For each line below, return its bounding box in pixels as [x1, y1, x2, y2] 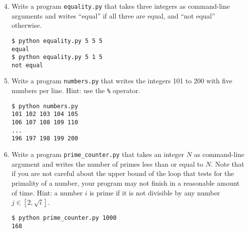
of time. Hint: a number [11, 187, 83, 197]
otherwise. [11, 20, 42, 30]
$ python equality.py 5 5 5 [11, 37, 103, 44]
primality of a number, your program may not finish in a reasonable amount [11, 177, 240, 188]
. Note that [211, 158, 245, 169]
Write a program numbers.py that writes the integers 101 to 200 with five [11, 76, 232, 86]
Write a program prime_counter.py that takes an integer [11, 149, 184, 159]
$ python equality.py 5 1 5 [11, 54, 103, 61]
